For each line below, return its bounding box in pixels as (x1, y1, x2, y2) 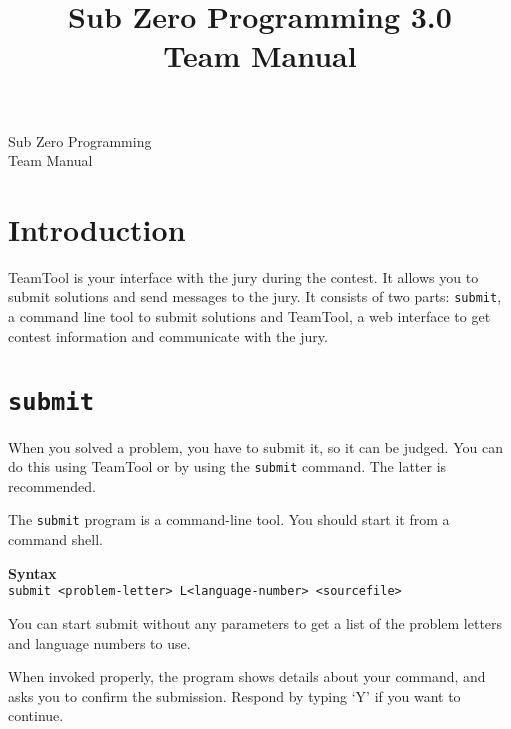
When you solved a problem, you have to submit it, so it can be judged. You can (8, 436, 503, 457)
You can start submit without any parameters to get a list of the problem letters (8, 612, 503, 633)
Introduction (8, 208, 186, 249)
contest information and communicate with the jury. (8, 325, 328, 346)
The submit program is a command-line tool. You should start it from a (8, 509, 450, 530)
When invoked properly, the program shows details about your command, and (8, 666, 486, 687)
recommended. (8, 475, 96, 496)
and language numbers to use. (8, 632, 191, 653)
